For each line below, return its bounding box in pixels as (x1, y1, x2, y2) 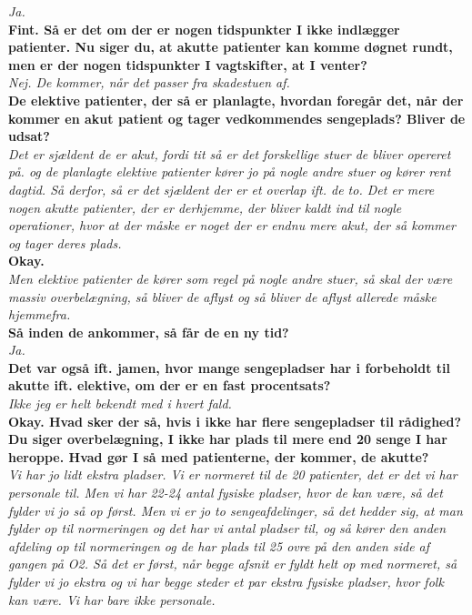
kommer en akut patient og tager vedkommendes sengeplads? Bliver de (8, 108, 466, 127)
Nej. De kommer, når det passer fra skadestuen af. (8, 73, 290, 92)
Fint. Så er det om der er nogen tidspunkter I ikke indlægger (8, 19, 400, 38)
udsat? (8, 126, 50, 146)
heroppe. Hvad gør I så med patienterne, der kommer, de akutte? (8, 447, 429, 466)
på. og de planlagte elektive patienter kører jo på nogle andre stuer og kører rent (8, 162, 451, 181)
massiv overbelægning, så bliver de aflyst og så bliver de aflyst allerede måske (8, 287, 437, 306)
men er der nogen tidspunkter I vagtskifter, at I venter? (8, 55, 367, 74)
